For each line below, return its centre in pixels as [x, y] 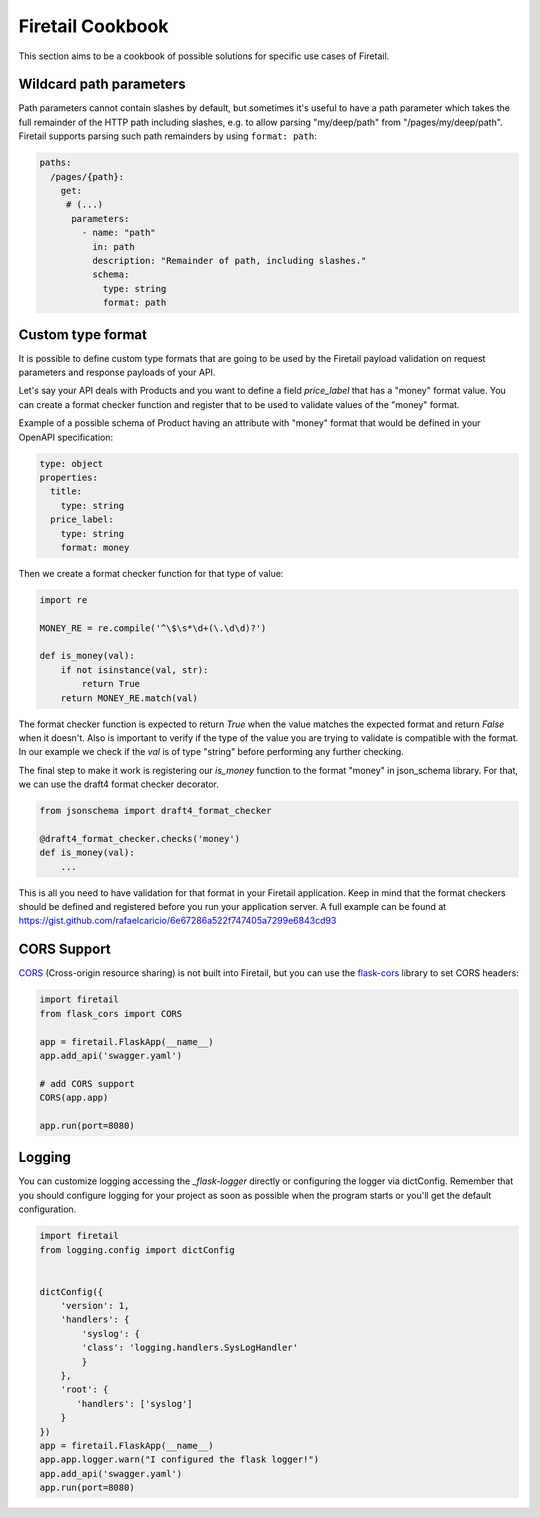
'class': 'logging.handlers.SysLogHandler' [190, 1348]
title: [66, 491]
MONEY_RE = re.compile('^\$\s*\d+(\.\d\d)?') [153, 628]
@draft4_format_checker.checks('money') [139, 838]
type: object [71, 463]
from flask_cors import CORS [111, 1013]
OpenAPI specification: [66, 437]
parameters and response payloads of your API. [117, 372]
